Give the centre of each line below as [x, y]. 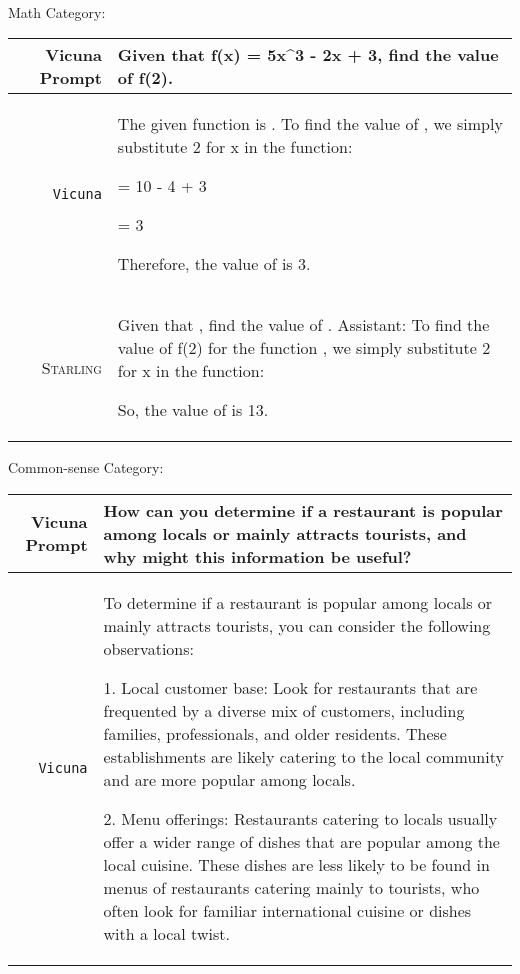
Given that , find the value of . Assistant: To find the [303, 325]
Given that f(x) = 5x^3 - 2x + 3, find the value [308, 55]
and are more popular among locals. [229, 779]
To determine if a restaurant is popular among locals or [298, 602]
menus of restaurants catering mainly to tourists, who [291, 887]
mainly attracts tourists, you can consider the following [297, 625]
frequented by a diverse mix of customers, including [284, 710]
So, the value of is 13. [193, 410]
